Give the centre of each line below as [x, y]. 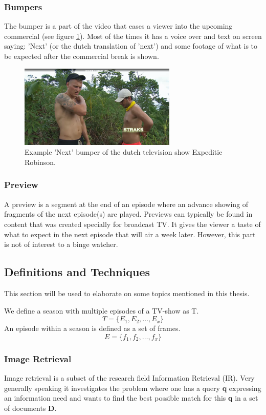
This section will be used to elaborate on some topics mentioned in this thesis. [127, 293]
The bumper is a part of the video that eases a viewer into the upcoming [118, 26]
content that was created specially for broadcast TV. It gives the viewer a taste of [132, 224]
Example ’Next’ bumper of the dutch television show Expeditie [124, 152]
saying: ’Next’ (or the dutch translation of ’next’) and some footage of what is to [131, 46]
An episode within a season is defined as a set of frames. [92, 328]
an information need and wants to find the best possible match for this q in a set [131, 398]
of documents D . [30, 408]
